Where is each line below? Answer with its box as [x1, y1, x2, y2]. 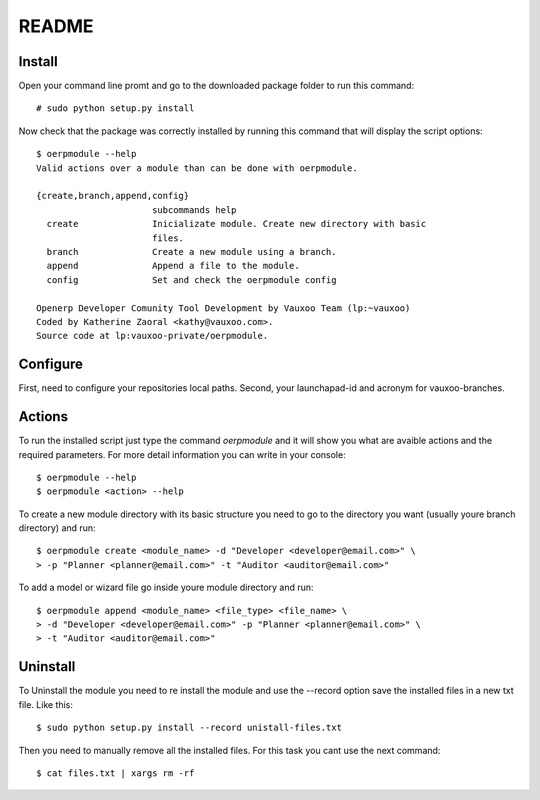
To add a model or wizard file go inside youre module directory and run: [18, 581, 314, 594]
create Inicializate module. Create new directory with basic [46, 218, 427, 230]
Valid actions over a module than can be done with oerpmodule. [36, 162, 359, 174]
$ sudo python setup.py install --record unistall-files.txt [36, 722, 342, 734]
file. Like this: [18, 698, 74, 710]
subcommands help [151, 204, 237, 215]
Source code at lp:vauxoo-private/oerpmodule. [36, 330, 269, 342]
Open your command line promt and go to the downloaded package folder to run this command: [18, 80, 415, 92]
